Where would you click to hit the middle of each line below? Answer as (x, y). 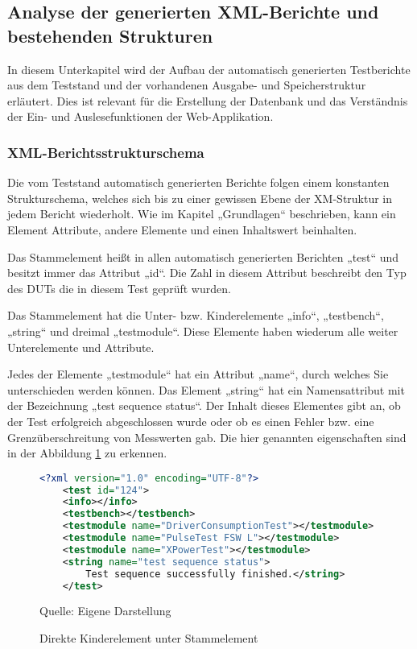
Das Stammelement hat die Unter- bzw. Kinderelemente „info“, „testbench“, (196, 315)
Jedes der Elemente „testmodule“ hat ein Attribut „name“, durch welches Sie (198, 374)
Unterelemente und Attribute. (81, 347)
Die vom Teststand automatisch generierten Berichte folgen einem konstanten (198, 182)
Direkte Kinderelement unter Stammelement (149, 638)
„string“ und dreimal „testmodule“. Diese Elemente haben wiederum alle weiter (203, 331)
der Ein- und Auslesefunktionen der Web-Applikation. (140, 116)
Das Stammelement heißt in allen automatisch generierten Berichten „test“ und (203, 256)
